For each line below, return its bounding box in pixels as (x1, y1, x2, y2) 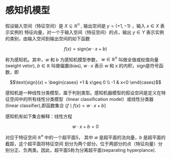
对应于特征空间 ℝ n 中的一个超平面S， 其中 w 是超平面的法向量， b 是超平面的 (5, 134, 166, 140)
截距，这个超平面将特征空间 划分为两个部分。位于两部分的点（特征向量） (5, 141, 158, 147)
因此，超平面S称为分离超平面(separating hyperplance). (40, 147, 156, 153)
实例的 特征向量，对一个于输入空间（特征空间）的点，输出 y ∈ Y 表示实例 (9, 29, 164, 35)
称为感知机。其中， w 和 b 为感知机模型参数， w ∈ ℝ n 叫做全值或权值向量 (5, 56, 159, 63)
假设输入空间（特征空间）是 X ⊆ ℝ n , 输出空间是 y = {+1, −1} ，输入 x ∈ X (5, 21, 159, 29)
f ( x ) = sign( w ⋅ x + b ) (64, 45, 107, 51)
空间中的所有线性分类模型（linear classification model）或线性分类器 (9, 96, 154, 102)
